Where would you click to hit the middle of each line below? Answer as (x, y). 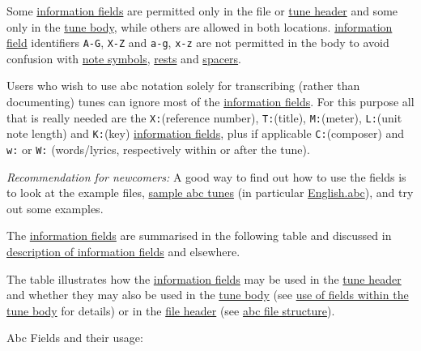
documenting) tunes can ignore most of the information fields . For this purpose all (210, 102)
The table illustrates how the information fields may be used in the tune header (204, 278)
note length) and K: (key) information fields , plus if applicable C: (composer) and (206, 133)
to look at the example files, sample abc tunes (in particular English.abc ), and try (210, 193)
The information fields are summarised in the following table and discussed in (199, 235)
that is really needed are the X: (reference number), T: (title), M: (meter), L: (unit (204, 117)
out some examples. (55, 208)
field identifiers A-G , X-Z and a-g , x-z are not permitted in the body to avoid (198, 43)
